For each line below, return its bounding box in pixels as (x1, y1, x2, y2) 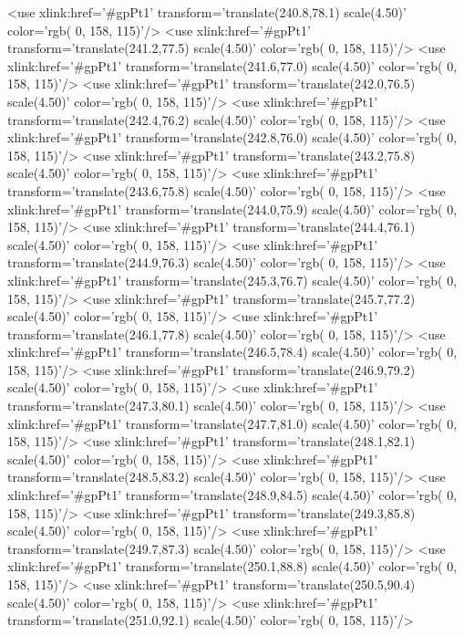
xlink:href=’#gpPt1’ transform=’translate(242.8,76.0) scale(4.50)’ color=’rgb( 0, (7, 128, 458, 147)
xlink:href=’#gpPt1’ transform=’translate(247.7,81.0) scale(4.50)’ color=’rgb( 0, (7, 413, 458, 433)
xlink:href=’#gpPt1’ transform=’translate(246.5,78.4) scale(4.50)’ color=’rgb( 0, (7, 342, 458, 361)
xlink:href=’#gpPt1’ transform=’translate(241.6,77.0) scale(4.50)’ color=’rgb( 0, (7, 56, 458, 75)
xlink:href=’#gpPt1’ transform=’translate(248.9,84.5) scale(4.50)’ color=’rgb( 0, (7, 485, 458, 505)
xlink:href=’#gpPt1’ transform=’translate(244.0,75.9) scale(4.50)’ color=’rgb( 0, (7, 199, 458, 218)
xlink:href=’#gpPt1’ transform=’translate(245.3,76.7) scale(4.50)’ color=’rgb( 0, (7, 270, 458, 289)
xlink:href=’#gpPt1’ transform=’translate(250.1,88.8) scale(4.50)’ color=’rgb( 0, (7, 557, 458, 576)
